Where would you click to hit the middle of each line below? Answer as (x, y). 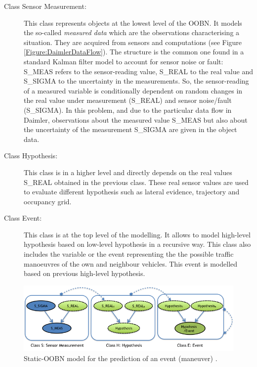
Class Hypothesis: (31, 156)
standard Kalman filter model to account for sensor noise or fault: (124, 61)
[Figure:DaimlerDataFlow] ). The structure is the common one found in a (134, 52)
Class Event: (23, 218)
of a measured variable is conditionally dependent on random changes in (133, 90)
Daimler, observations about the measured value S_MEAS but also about (136, 119)
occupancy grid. (48, 201)
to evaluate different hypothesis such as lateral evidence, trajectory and (132, 192)
